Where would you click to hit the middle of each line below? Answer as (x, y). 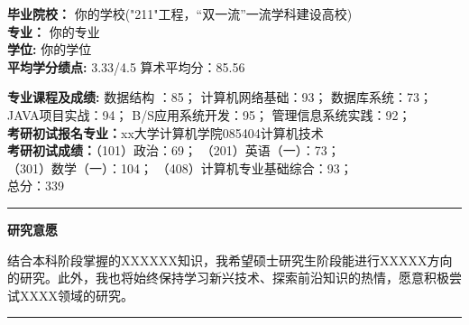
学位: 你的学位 (50, 49)
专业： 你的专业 (54, 31)
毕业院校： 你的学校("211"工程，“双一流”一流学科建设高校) (180, 14)
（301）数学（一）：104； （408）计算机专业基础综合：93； (180, 167)
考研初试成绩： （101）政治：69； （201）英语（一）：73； (174, 150)
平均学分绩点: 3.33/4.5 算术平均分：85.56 (126, 66)
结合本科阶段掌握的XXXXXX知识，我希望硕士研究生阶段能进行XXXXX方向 (230, 260)
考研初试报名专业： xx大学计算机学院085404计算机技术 (166, 132)
